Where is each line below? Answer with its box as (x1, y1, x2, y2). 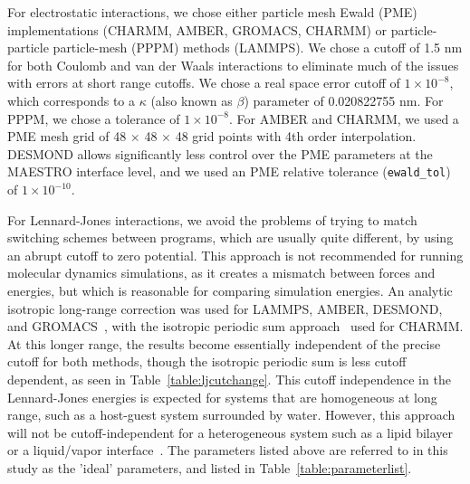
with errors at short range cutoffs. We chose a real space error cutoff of (7, 73, 400, 92)
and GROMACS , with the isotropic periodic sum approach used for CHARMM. (7, 317, 464, 336)
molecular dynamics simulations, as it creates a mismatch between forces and (7, 263, 436, 282)
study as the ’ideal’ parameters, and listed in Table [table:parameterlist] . (7, 458, 412, 477)
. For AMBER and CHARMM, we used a (229, 109, 459, 128)
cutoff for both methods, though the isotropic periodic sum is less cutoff (7, 352, 407, 371)
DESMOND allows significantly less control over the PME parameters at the (7, 144, 433, 163)
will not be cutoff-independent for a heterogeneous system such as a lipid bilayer (7, 422, 454, 441)
